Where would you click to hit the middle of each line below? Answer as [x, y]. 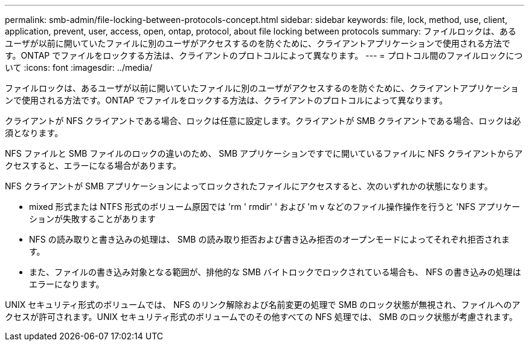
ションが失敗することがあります [92, 219]
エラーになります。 [67, 284]
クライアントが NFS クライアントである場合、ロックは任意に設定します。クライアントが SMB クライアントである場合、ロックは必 [263, 121]
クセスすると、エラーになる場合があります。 [93, 165]
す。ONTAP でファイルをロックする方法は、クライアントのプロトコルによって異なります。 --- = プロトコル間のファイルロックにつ [264, 55]
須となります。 [34, 133]
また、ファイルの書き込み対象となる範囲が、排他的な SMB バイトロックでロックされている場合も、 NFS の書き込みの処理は [275, 272]
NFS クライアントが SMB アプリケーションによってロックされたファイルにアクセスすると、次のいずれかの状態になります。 [249, 186]
